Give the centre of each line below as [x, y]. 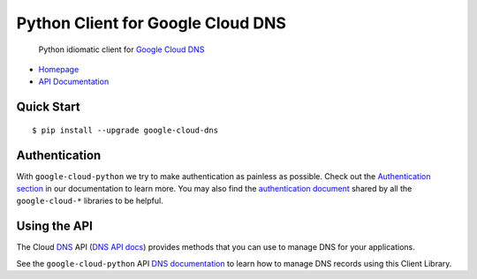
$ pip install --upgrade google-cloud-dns [125, 130]
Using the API [54, 226]
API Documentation [74, 82]
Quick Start [48, 107]
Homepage [59, 69]
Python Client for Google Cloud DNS [151, 23]
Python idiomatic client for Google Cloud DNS [121, 49]
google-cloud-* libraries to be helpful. [90, 201]
